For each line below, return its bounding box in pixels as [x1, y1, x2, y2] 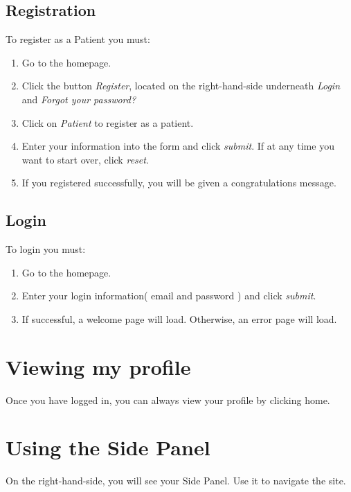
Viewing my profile [6, 352, 191, 380]
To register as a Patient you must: [6, 32, 150, 46]
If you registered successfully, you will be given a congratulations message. [21, 175, 336, 190]
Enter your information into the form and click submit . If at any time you [21, 139, 334, 153]
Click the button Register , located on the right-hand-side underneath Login [21, 78, 341, 93]
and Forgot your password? [21, 91, 136, 106]
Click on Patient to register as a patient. [21, 115, 194, 130]
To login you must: [6, 242, 86, 256]
